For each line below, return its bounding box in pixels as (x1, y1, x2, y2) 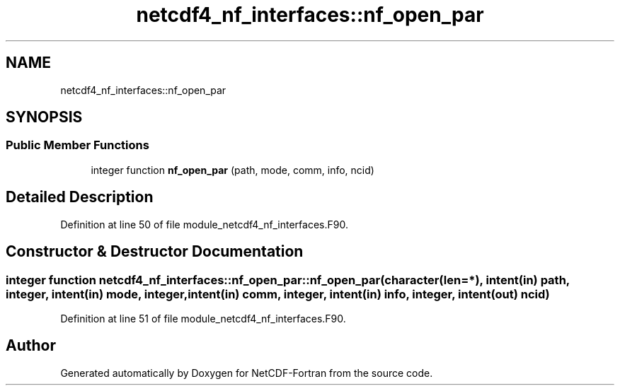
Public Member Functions (6, 138, 149, 153)
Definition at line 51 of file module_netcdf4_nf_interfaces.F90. (60, 312, 346, 325)
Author (6, 337, 56, 355)
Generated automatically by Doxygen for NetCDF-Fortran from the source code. (60, 366, 433, 379)
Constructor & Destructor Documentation (6, 243, 304, 261)
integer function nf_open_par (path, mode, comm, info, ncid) (91, 163, 374, 176)
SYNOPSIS (6, 108, 83, 127)
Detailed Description (6, 188, 154, 206)
